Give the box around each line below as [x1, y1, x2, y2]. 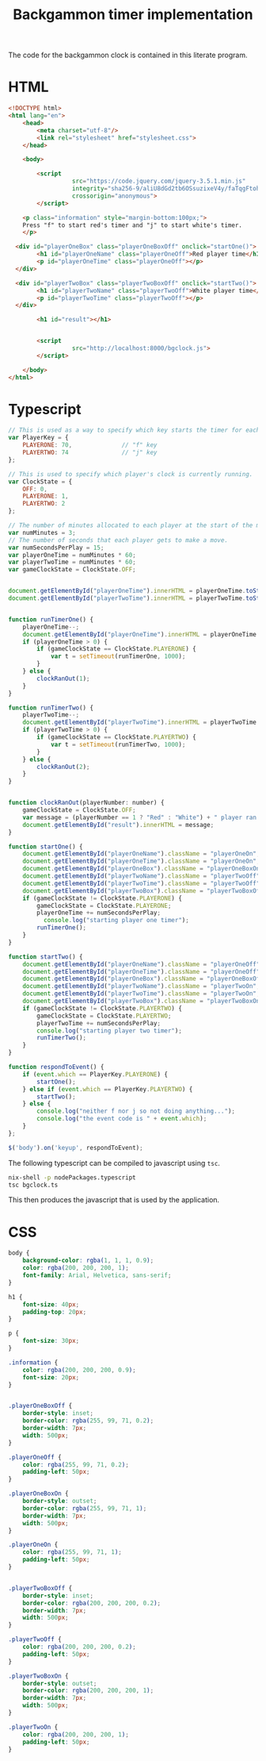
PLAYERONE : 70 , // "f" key [22, 441, 158, 449]
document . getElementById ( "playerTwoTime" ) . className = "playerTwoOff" [22, 879, 260, 887]
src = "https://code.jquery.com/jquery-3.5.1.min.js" [71, 177, 246, 186]
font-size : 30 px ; [22, 1337, 80, 1345]
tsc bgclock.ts [8, 1181, 59, 1189]
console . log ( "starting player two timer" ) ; [36, 1026, 182, 1035]
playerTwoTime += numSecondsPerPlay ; [36, 1019, 161, 1027]
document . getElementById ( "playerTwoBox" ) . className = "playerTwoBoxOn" [22, 998, 264, 1005]
